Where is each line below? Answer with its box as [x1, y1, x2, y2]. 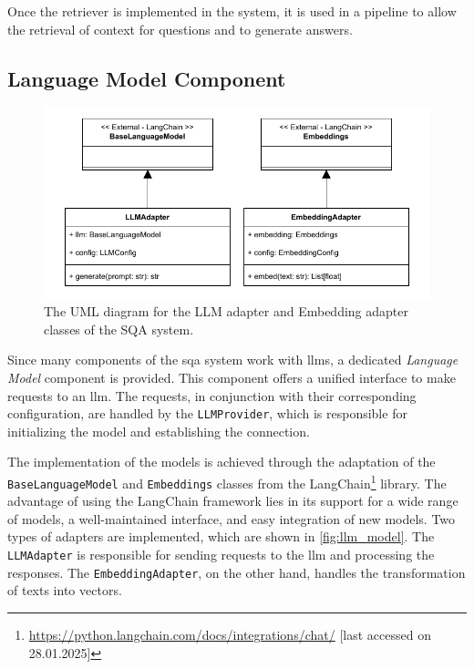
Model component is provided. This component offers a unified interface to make [7, 367, 456, 386]
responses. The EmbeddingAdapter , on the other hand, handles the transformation [7, 562, 466, 582]
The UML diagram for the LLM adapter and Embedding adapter [44, 302, 408, 321]
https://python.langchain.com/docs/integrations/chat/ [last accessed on [28, 624, 431, 643]
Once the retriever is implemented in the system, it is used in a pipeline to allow [7, 2, 457, 20]
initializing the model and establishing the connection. [7, 421, 310, 440]
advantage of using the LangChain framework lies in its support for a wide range [7, 491, 459, 510]
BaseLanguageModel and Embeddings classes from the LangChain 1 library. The [7, 470, 447, 492]
